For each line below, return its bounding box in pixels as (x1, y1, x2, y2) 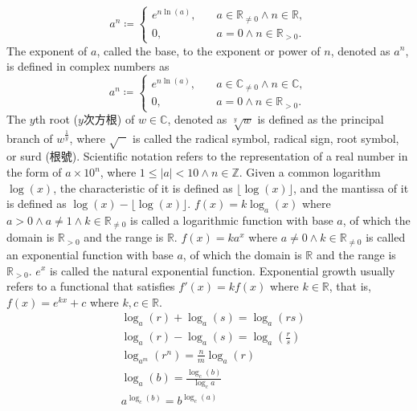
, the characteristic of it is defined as (53, 179, 233, 196)
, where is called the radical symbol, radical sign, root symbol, (69, 129, 399, 146)
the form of (6, 164, 62, 181)
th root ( (35, 111, 78, 128)
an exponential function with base (6, 246, 174, 262)
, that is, (329, 278, 371, 295)
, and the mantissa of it (292, 179, 409, 196)
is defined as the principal (257, 111, 384, 128)
